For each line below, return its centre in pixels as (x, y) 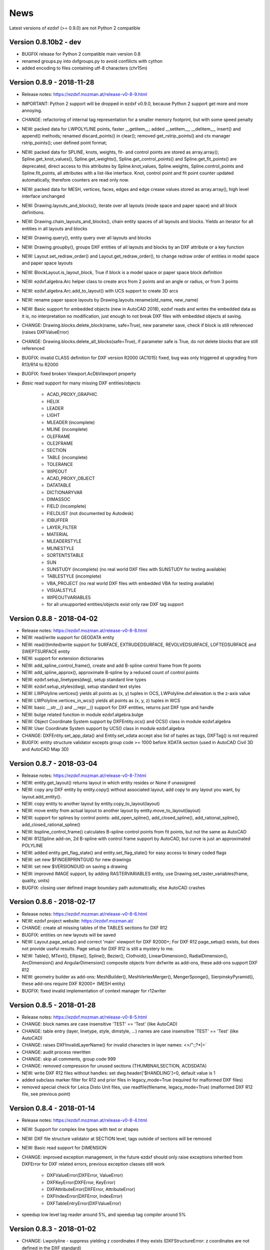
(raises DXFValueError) (45, 332)
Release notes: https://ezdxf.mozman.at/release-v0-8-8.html (84, 630)
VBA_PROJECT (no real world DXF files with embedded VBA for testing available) (130, 583)
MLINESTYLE (60, 548)
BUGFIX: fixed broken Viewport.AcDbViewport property (79, 374)
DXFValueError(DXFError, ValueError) (85, 1175)
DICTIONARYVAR (64, 492)
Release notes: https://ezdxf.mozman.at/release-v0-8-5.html (84, 1017)
